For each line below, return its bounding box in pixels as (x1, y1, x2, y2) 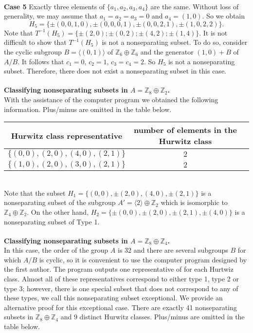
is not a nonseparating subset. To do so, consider (102, 37, 248, 47)
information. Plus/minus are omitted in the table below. (4, 104, 172, 114)
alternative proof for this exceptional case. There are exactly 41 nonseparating (4, 302, 237, 312)
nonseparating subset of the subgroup (4, 197, 116, 207)
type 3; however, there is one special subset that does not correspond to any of (4, 283, 238, 293)
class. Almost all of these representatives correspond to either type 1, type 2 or (4, 274, 239, 284)
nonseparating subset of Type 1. (4, 216, 100, 226)
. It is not (199, 27, 228, 37)
